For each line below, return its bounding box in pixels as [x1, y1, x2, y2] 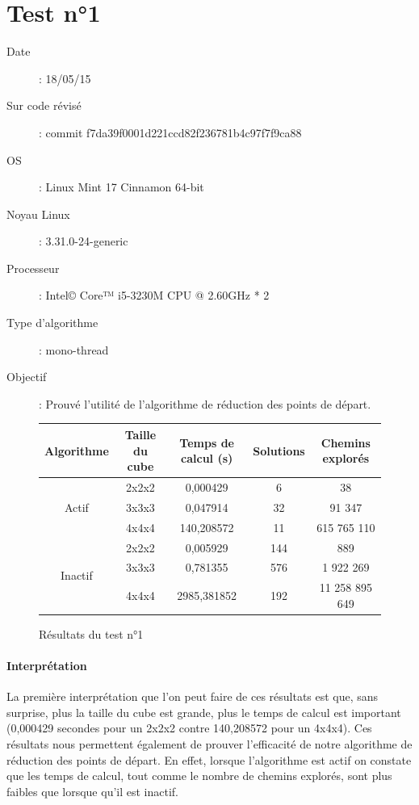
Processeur [6, 259, 60, 276]
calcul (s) [181, 450, 233, 467]
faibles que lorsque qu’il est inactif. [6, 782, 179, 799]
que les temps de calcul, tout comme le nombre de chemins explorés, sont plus [6, 767, 392, 784]
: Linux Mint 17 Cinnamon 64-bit [39, 178, 204, 195]
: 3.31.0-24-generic [39, 233, 128, 249]
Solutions [253, 442, 305, 459]
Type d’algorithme [6, 314, 98, 331]
